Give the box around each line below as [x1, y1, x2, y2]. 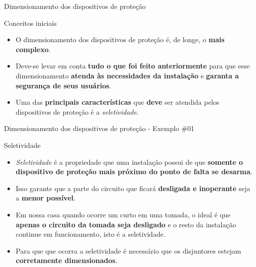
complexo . [15, 44, 51, 54]
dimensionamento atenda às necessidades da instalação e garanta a [15, 70, 239, 80]
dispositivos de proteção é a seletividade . [15, 106, 139, 117]
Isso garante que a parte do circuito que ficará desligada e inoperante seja [15, 183, 251, 193]
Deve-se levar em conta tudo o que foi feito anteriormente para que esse [15, 61, 250, 71]
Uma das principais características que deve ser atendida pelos [15, 97, 220, 107]
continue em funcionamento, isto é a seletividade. [15, 229, 166, 239]
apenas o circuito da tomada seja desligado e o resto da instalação [15, 219, 236, 229]
